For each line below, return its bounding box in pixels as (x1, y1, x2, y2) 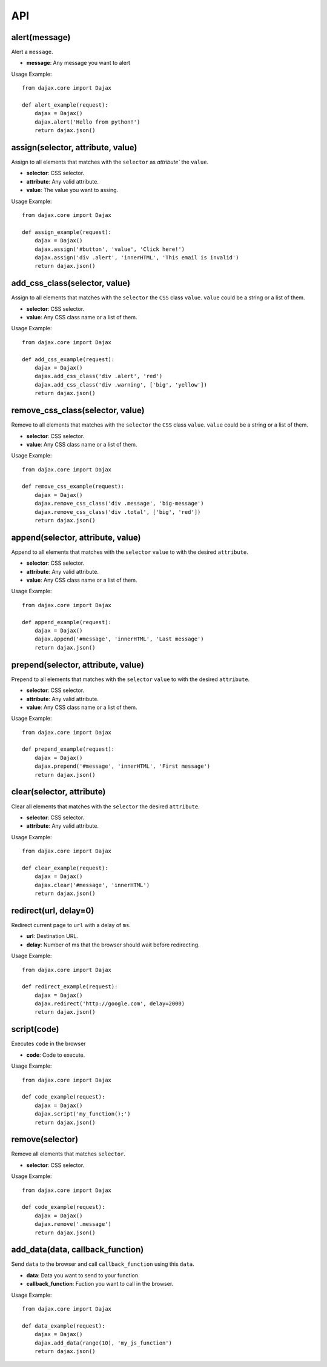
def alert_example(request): (22, 102, 108, 108)
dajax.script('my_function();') (34, 1111, 131, 1117)
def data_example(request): (22, 1322, 105, 1329)
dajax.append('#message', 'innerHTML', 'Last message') (34, 636, 204, 642)
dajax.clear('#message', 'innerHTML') (34, 882, 150, 888)
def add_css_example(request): (22, 356, 115, 363)
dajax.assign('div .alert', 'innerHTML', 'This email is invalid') (34, 254, 239, 261)
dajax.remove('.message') (34, 1221, 112, 1228)
